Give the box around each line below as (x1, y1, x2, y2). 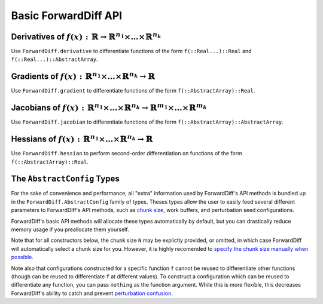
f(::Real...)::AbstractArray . (11, 56, 98, 63)
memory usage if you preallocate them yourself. (11, 226, 129, 233)
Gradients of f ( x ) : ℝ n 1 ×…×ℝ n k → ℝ (11, 70, 156, 82)
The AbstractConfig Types (11, 174, 120, 184)
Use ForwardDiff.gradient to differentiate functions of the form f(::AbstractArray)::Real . (11, 87, 255, 94)
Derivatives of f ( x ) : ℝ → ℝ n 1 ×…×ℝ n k (11, 30, 161, 42)
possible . (11, 254, 34, 261)
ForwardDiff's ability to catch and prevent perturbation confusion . (11, 290, 173, 297)
